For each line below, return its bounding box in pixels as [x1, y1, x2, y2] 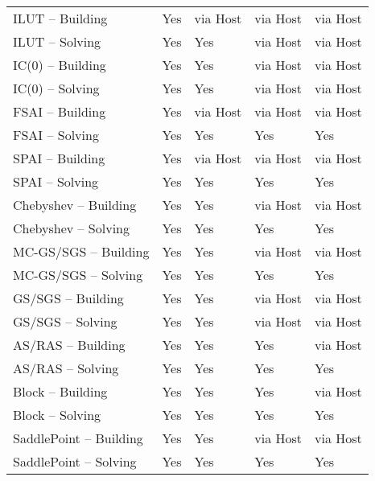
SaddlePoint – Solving [13, 452, 137, 471]
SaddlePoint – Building [13, 429, 143, 447]
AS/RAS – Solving [13, 359, 119, 377]
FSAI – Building [13, 102, 106, 121]
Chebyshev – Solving [13, 219, 130, 237]
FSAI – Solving [13, 125, 99, 144]
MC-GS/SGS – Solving [13, 265, 143, 284]
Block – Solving [13, 405, 101, 424]
